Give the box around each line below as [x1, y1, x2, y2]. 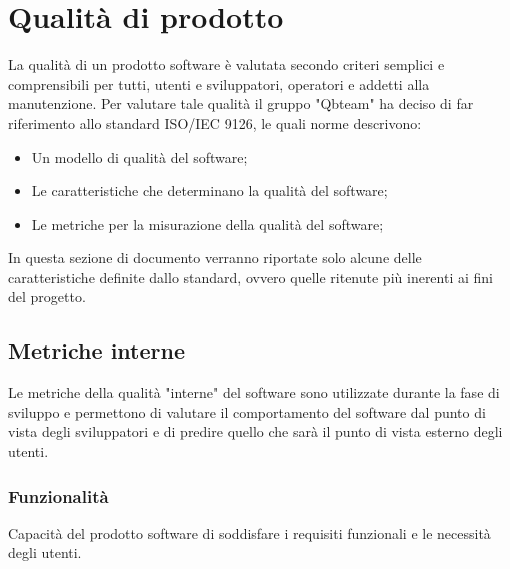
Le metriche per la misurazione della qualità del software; [31, 213, 384, 234]
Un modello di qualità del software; [31, 146, 248, 167]
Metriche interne [8, 335, 185, 366]
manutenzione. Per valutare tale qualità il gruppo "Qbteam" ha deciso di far [8, 93, 474, 114]
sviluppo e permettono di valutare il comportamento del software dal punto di [8, 401, 486, 422]
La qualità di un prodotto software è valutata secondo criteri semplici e [8, 54, 445, 75]
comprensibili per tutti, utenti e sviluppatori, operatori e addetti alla [8, 73, 430, 94]
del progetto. [8, 286, 86, 307]
